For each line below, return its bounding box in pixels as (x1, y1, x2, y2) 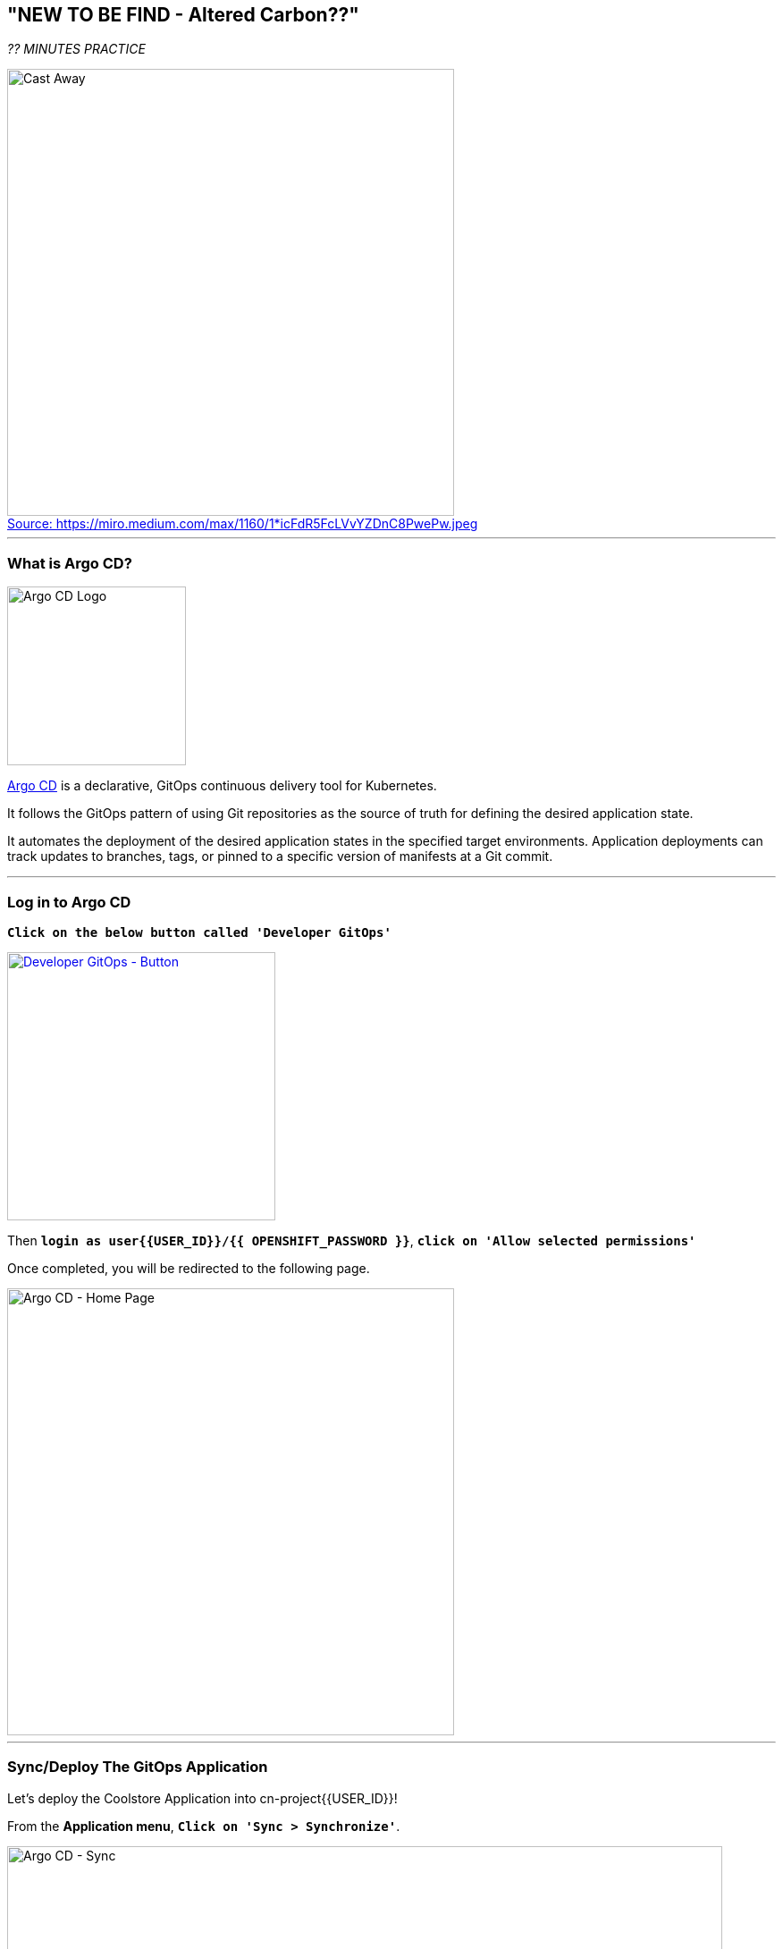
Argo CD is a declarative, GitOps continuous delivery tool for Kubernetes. (7, 778, 437, 794)
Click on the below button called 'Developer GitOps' (7, 924, 391, 940)
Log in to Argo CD (7, 892, 131, 911)
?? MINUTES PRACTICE (7, 41, 146, 57)
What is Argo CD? (7, 553, 132, 572)
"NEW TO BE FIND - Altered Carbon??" (7, 4, 359, 26)
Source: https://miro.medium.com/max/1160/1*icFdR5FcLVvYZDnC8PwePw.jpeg (7, 516, 478, 532)
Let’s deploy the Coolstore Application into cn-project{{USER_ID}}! (7, 1790, 398, 1806)
